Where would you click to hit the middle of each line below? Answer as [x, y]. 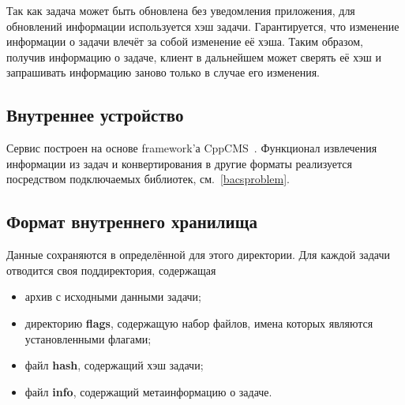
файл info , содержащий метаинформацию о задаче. [148, 391]
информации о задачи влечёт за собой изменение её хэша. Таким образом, [185, 41]
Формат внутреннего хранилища [132, 221]
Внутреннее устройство [95, 115]
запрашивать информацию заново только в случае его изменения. [163, 72]
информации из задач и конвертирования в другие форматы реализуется [179, 163]
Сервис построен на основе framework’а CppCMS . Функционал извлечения [192, 148]
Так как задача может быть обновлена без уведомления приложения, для [181, 10]
